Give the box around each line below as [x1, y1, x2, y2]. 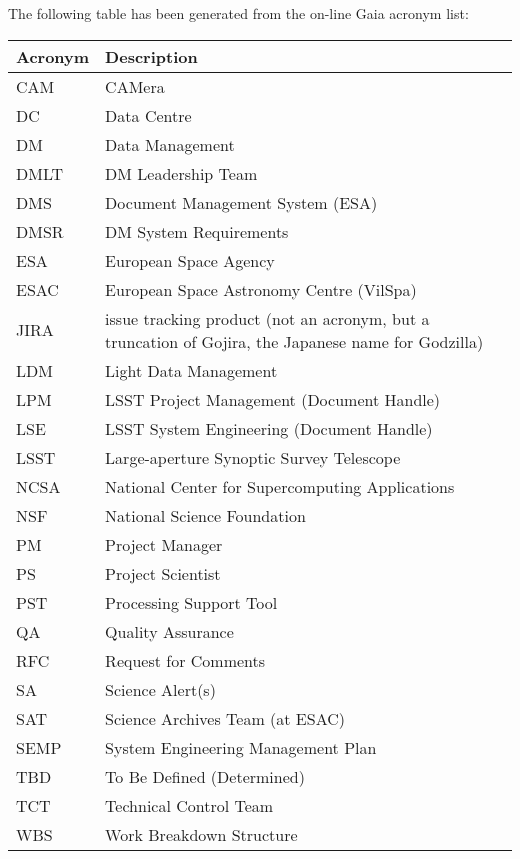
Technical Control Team [105, 793, 274, 817]
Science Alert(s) [105, 677, 216, 701]
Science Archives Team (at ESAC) [105, 706, 345, 730]
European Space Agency [105, 248, 275, 272]
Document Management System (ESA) [105, 190, 378, 214]
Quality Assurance [105, 619, 234, 643]
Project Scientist [105, 561, 221, 585]
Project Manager [105, 532, 223, 556]
